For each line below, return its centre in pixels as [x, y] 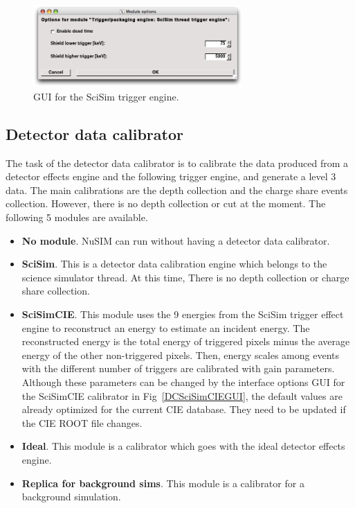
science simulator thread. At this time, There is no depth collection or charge [185, 277]
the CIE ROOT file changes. [82, 422]
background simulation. [71, 497]
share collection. [56, 291]
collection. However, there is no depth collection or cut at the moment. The [166, 203]
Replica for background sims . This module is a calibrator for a [163, 483]
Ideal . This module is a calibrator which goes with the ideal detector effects [183, 446]
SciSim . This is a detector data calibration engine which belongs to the [174, 264]
